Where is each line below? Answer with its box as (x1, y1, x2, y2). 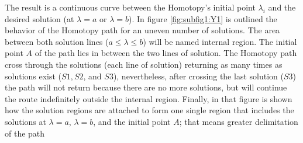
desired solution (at (5, 12, 74, 25)
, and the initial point (93, 115, 171, 127)
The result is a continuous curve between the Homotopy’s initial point (5, 1, 256, 13)
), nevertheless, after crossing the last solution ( (113, 69, 284, 82)
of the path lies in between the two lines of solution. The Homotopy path (35, 47, 297, 59)
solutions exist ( (5, 69, 62, 82)
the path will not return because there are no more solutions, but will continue (5, 81, 287, 93)
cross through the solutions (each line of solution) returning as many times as (5, 58, 283, 70)
